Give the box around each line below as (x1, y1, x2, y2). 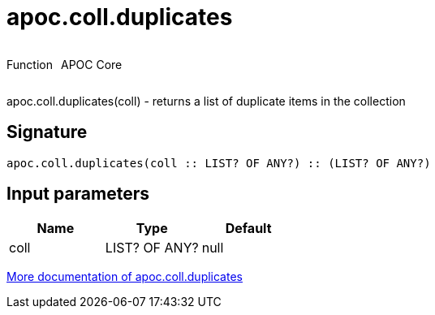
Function (6, 57, 53, 71)
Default (225, 220, 272, 237)
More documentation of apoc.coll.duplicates (6, 270, 243, 284)
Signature (6, 122, 88, 143)
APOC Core (60, 57, 123, 71)
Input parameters (6, 183, 150, 205)
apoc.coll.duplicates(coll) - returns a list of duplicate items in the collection (6, 93, 406, 108)
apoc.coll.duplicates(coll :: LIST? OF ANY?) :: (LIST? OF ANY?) (6, 156, 431, 170)
